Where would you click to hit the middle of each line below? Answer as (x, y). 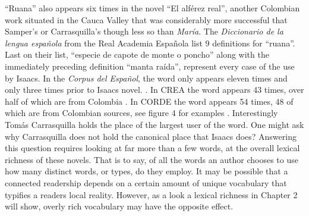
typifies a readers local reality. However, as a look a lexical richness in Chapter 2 (151, 194)
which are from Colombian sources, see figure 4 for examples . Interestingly (141, 113)
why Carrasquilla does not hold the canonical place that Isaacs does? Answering (151, 136)
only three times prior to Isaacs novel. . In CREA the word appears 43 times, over (154, 90)
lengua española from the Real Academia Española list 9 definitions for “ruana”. (150, 43)
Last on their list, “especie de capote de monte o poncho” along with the (137, 54)
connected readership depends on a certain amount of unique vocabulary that (146, 182)
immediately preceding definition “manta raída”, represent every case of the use (150, 66)
